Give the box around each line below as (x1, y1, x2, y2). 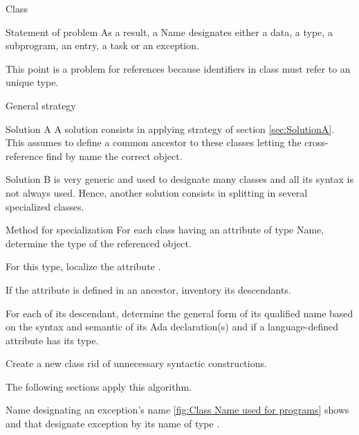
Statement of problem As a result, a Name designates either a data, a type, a (6, 24, 333, 39)
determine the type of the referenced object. (6, 236, 192, 250)
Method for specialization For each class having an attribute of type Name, (6, 222, 324, 237)
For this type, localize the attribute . (6, 259, 161, 274)
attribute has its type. (6, 332, 99, 347)
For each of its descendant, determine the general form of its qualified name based (6, 305, 353, 320)
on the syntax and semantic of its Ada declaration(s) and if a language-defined (6, 319, 339, 334)
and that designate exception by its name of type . (6, 416, 220, 431)
